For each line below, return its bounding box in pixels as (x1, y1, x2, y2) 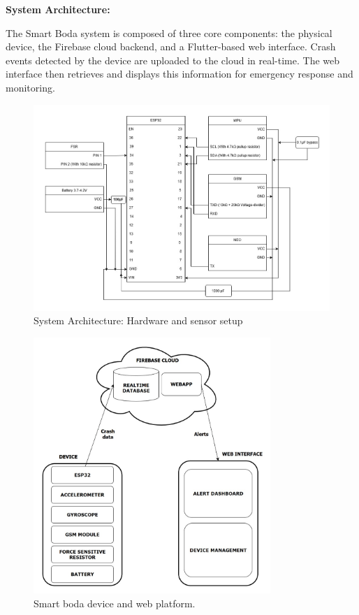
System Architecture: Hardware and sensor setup (34, 313, 243, 328)
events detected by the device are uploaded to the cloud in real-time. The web (6, 52, 340, 67)
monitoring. (6, 80, 55, 94)
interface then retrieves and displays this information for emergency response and (6, 66, 353, 81)
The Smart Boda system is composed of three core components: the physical (6, 25, 332, 40)
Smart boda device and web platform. (34, 595, 196, 610)
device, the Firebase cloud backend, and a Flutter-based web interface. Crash (6, 39, 336, 54)
